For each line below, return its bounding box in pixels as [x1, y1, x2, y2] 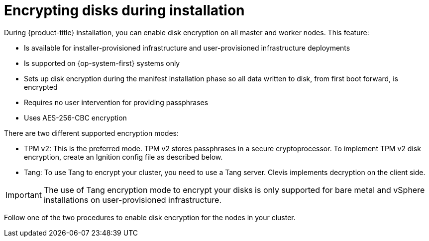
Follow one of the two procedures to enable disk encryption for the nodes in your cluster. [4, 213, 296, 222]
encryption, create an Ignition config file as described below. [24, 152, 223, 161]
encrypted [24, 82, 58, 91]
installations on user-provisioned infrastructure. [43, 194, 222, 205]
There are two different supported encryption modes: [4, 128, 179, 137]
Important [5, 189, 42, 200]
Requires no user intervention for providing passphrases [24, 98, 209, 107]
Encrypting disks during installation [4, 2, 245, 19]
